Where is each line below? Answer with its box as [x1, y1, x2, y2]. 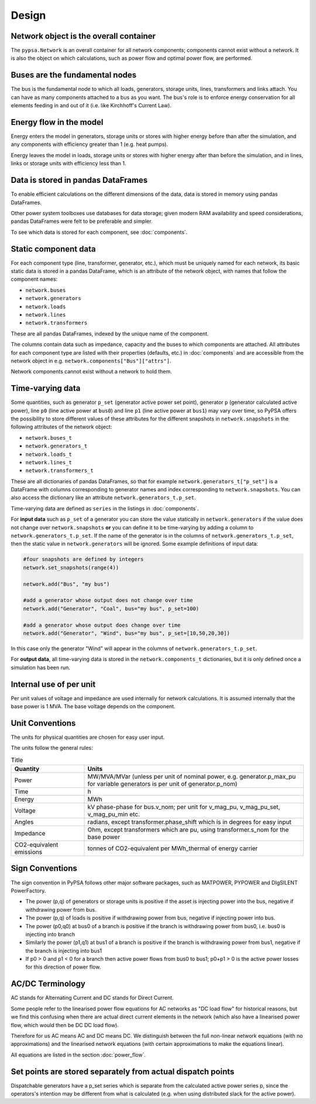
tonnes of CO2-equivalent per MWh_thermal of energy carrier [87, 844, 258, 852]
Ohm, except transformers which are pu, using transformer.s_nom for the [87, 826, 289, 834]
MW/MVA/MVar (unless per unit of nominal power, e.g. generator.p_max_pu [87, 773, 296, 781]
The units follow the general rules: [11, 745, 93, 752]
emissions [14, 848, 43, 856]
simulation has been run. [11, 664, 70, 671]
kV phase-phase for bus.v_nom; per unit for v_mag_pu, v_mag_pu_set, [87, 803, 280, 811]
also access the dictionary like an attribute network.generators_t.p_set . [11, 494, 196, 501]
